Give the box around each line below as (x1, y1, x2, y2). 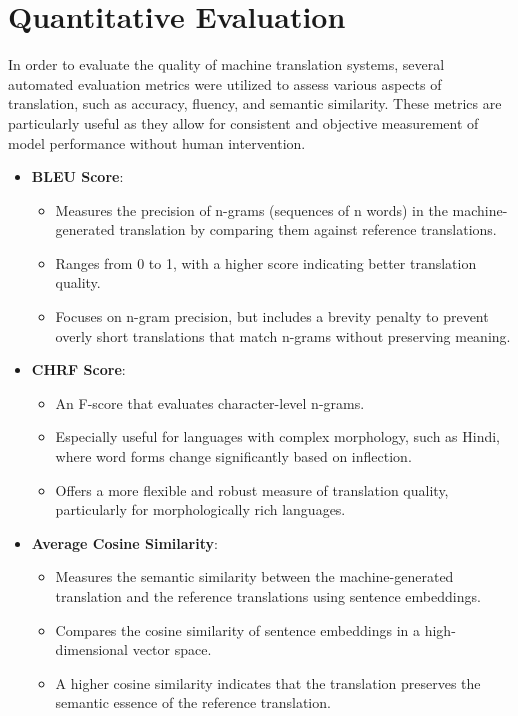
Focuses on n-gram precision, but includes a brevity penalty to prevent (55, 306, 489, 327)
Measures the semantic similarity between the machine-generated (55, 566, 454, 587)
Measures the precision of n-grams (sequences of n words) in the (55, 199, 448, 220)
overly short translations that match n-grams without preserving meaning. (55, 325, 511, 346)
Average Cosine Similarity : (31, 532, 218, 553)
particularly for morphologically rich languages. (55, 499, 346, 520)
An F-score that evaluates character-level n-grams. (55, 392, 365, 413)
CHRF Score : (31, 359, 126, 380)
